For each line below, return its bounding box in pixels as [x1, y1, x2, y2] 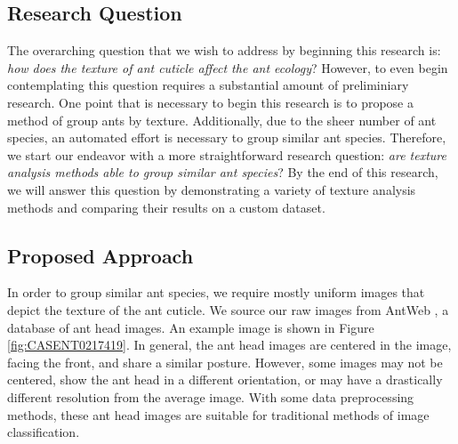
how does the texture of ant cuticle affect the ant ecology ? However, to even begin [7, 58, 448, 77]
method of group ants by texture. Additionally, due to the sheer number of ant [7, 110, 437, 129]
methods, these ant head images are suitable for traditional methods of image [7, 405, 430, 424]
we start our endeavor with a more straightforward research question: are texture [7, 145, 446, 164]
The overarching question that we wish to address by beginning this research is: [7, 41, 441, 60]
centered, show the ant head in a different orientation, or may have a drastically [7, 370, 443, 389]
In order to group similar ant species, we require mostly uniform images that [7, 283, 425, 302]
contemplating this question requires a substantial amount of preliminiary [7, 76, 409, 94]
